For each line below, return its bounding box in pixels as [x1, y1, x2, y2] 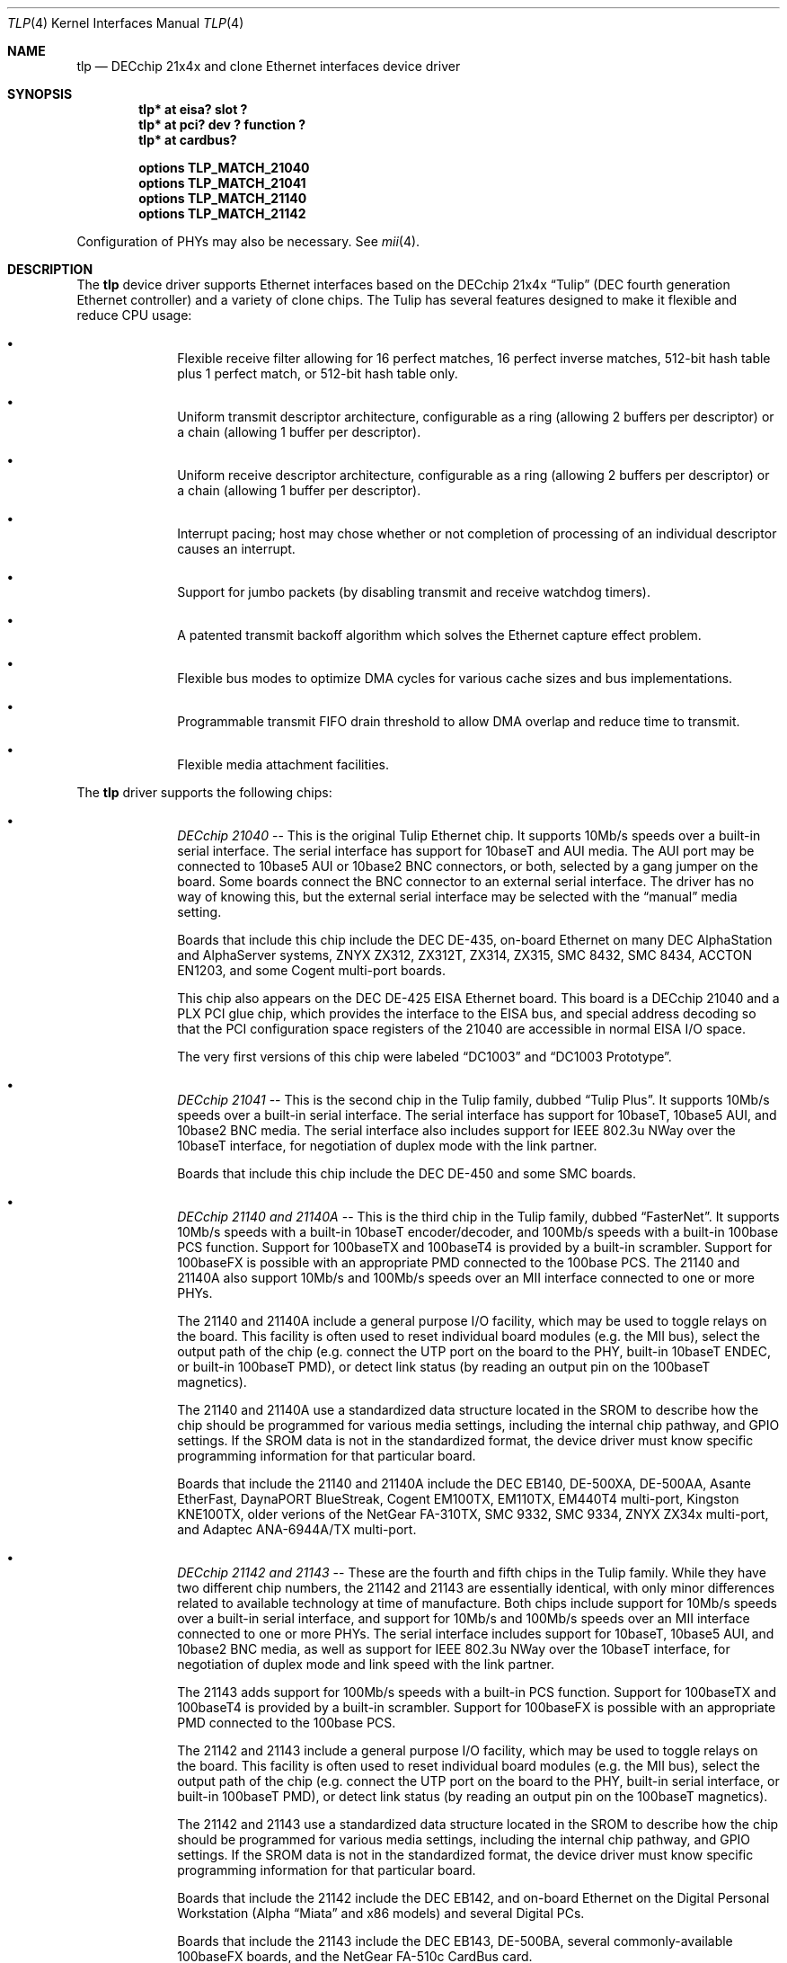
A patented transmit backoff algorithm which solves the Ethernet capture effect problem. [177, 627, 702, 643]
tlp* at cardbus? [138, 132, 237, 147]
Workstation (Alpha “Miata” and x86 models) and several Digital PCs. [177, 1905, 585, 1921]
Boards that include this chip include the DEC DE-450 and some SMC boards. [177, 1166, 636, 1181]
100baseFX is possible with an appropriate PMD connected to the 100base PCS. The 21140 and [177, 1255, 740, 1270]
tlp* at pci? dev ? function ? [138, 117, 306, 132]
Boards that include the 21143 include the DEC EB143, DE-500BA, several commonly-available [177, 1933, 733, 1949]
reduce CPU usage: [76, 307, 192, 323]
